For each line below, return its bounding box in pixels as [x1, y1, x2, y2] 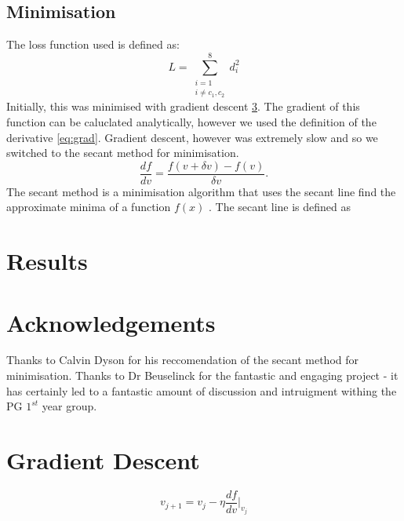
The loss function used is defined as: [6, 36, 180, 53]
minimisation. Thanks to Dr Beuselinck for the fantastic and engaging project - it [6, 367, 399, 384]
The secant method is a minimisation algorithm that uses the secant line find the [6, 183, 396, 199]
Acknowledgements [6, 306, 216, 338]
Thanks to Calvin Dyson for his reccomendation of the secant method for [6, 352, 359, 368]
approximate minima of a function [6, 199, 171, 215]
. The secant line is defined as [208, 199, 351, 215]
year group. [42, 398, 97, 414]
